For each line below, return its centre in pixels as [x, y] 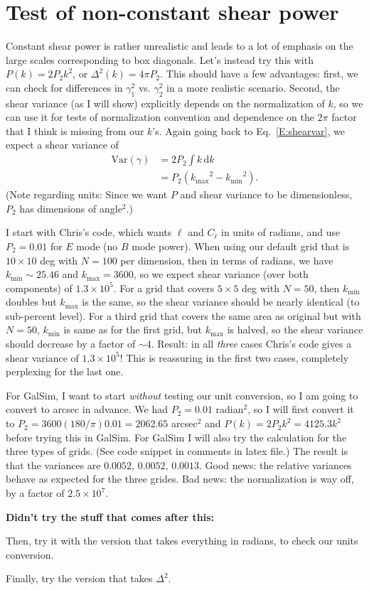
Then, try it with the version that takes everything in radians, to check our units [182, 541]
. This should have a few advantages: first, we [259, 74]
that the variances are [53, 465]
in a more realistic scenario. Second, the [253, 87]
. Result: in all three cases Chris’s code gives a [251, 344]
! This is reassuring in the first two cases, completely [234, 357]
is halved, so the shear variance [295, 329]
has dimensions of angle [71, 208]
